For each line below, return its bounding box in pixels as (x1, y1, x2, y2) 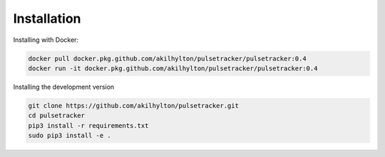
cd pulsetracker (28, 112, 86, 120)
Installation (13, 11, 81, 26)
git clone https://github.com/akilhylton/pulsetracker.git (28, 102, 239, 109)
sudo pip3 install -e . (28, 131, 112, 140)
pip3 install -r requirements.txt (28, 121, 149, 129)
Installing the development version (13, 82, 115, 91)
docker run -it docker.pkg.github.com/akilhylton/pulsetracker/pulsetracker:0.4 (28, 64, 318, 72)
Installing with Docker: (13, 36, 78, 44)
